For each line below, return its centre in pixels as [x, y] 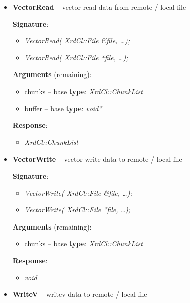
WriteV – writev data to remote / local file [80, 294]
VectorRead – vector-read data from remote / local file [99, 7]
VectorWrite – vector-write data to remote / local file [97, 159]
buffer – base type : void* [63, 108]
